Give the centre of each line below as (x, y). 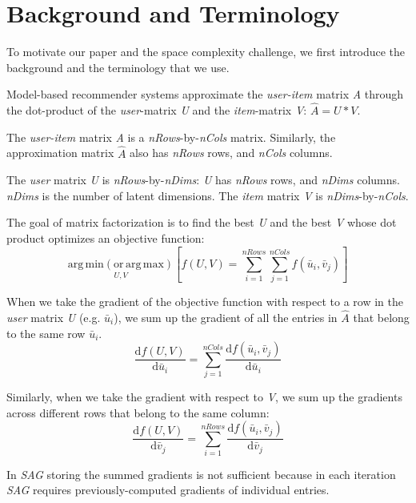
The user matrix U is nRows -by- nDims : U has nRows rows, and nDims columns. (203, 180)
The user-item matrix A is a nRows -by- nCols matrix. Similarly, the (171, 137)
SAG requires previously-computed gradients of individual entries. (168, 490)
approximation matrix (60, 153)
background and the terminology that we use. (118, 67)
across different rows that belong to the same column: (138, 412)
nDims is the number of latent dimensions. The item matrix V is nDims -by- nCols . (208, 195)
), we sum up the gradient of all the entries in (226, 317)
